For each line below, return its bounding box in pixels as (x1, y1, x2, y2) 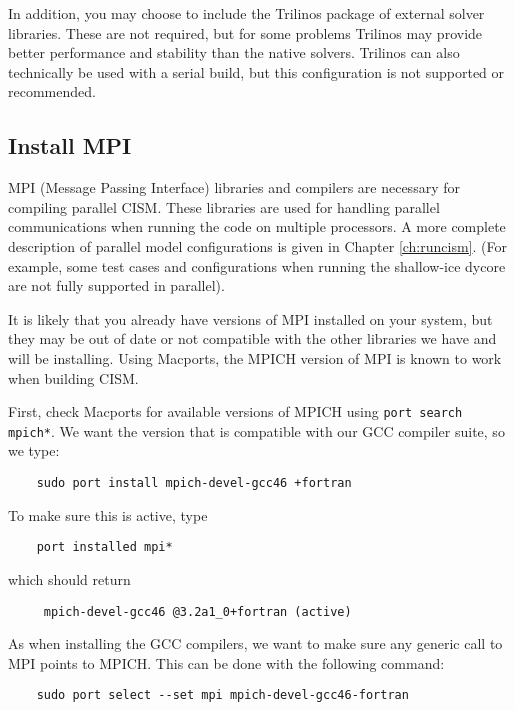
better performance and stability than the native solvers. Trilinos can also (8, 42, 460, 63)
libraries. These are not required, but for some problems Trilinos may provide (8, 22, 483, 43)
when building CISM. (8, 367, 139, 388)
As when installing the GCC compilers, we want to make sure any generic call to (8, 633, 503, 654)
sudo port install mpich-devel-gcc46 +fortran (36, 476, 352, 491)
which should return (8, 568, 131, 589)
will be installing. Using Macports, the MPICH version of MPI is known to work (8, 347, 502, 368)
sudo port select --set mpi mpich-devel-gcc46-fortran (36, 688, 409, 703)
